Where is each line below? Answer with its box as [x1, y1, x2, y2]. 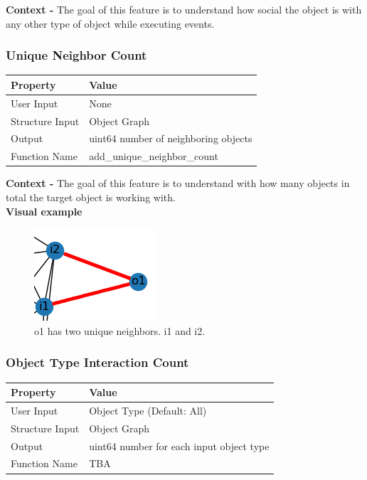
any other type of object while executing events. [6, 16, 215, 31]
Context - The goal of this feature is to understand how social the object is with [6, 2, 362, 16]
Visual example [6, 203, 83, 218]
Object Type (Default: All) [89, 402, 207, 417]
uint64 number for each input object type [89, 438, 270, 453]
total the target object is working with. [6, 189, 176, 204]
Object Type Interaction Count [6, 353, 189, 371]
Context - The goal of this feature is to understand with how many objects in [6, 176, 350, 191]
